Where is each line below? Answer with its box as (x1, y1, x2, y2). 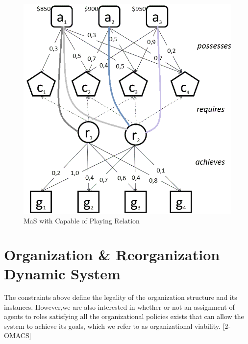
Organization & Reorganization (4, 244, 220, 264)
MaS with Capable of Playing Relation (24, 216, 140, 226)
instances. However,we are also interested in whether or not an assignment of (4, 301, 235, 312)
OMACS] (4, 330, 31, 341)
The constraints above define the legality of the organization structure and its (4, 292, 237, 302)
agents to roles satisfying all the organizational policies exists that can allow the (4, 311, 244, 321)
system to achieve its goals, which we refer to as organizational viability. (4, 320, 221, 331)
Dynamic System (4, 264, 121, 284)
